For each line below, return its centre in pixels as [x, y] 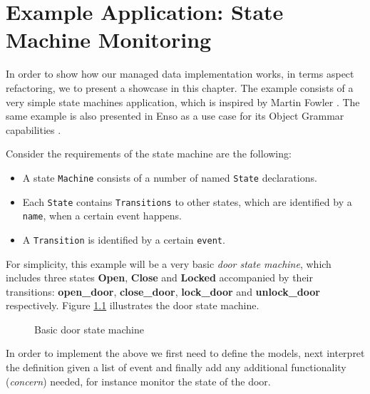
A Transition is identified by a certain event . [124, 239]
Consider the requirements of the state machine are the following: [149, 154]
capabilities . [34, 129]
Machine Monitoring [109, 40]
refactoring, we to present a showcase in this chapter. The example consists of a [180, 87]
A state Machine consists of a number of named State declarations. [170, 177]
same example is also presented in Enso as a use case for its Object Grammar [175, 116]
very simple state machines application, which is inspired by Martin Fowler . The [183, 102]
